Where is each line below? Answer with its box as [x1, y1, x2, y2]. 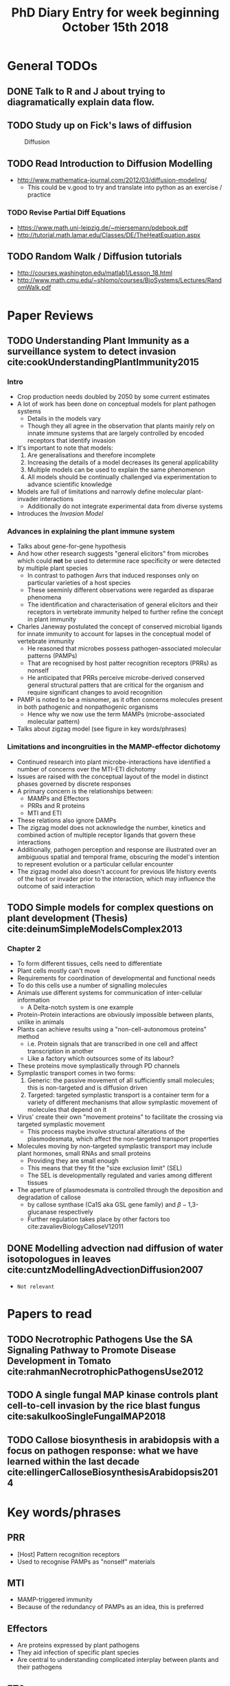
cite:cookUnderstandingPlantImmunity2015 [7, 356, 199, 368]
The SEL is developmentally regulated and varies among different [27, 1171, 213, 1180]
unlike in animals [16, 1018, 65, 1026]
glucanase [27, 1208, 57, 1216]
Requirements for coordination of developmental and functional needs [16, 974, 216, 983]
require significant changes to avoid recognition [27, 688, 163, 697]
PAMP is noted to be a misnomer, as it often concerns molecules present [16, 696, 223, 704]
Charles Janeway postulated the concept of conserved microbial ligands [16, 622, 223, 631]
